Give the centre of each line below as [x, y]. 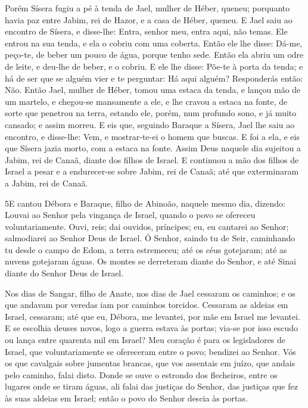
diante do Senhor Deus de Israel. [64, 273]
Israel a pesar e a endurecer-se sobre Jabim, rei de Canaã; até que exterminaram [152, 171]
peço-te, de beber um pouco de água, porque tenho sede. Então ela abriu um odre [154, 54]
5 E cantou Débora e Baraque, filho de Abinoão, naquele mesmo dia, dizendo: [145, 203]
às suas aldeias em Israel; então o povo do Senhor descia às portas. [126, 398]
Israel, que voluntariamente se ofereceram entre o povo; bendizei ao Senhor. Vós [150, 351]
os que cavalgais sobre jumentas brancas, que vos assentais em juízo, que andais [150, 363]
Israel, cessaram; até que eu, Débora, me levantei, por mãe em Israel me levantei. [153, 316]
